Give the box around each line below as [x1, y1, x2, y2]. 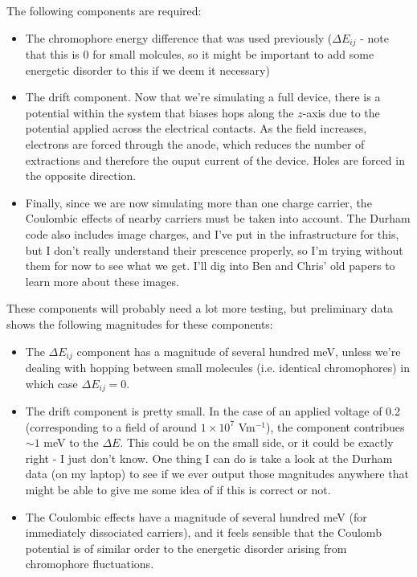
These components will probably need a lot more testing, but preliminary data [6, 300, 394, 317]
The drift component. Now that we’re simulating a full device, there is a [25, 88, 381, 105]
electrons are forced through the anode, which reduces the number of [25, 136, 365, 153]
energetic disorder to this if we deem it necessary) [25, 61, 270, 78]
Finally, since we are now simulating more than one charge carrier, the [25, 194, 372, 211]
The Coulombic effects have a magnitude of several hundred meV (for [25, 508, 367, 525]
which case [25, 374, 78, 391]
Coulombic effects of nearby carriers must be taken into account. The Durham [25, 210, 411, 227]
